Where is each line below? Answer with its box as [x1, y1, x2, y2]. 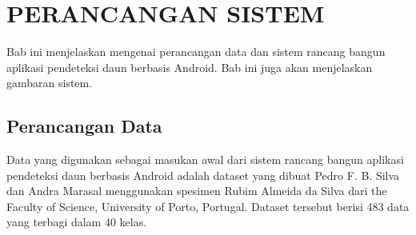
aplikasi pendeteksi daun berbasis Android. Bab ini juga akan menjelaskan [6, 58, 373, 75]
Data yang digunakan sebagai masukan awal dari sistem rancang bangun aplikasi [6, 151, 404, 168]
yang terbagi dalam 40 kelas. [6, 213, 147, 230]
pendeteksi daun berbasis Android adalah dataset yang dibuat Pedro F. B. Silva [6, 166, 400, 183]
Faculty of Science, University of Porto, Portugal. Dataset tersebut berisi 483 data [6, 197, 410, 214]
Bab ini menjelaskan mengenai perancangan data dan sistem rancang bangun [6, 43, 386, 60]
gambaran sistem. [6, 74, 93, 91]
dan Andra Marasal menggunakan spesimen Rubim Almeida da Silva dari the [6, 182, 387, 199]
